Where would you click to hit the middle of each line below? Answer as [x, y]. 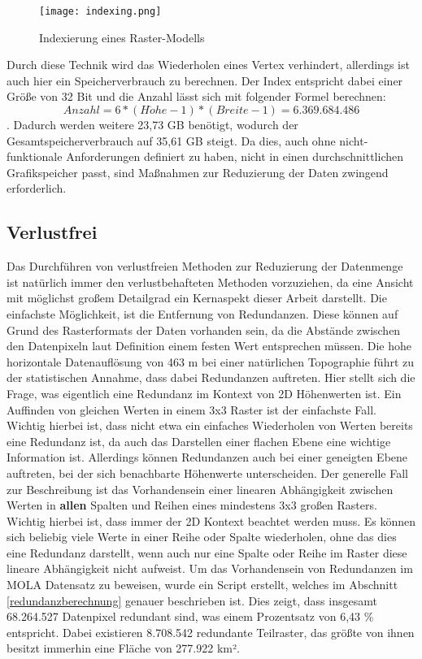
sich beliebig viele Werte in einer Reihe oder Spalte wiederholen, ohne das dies [202, 537]
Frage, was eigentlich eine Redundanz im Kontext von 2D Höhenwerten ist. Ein [204, 393]
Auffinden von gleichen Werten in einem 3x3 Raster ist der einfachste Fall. [191, 409]
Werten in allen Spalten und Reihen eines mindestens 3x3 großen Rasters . [192, 505]
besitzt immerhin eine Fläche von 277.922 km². [123, 648]
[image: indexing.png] [100, 11]
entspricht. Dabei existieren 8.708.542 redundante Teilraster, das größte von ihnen [211, 632]
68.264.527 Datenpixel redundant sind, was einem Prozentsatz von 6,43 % [190, 616]
